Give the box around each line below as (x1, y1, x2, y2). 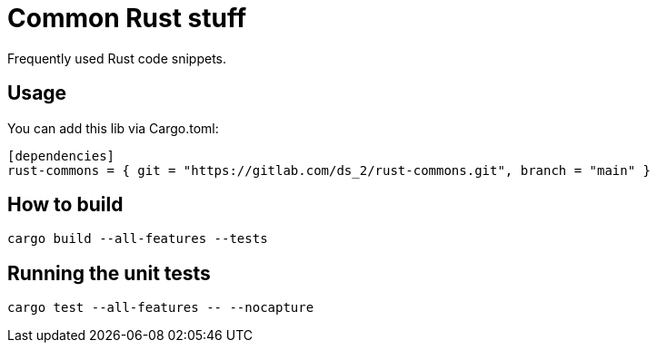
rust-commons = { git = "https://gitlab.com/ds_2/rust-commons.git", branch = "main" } (7, 162, 652, 178)
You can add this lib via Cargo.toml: (7, 120, 219, 136)
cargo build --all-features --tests (7, 231, 268, 247)
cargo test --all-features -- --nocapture (7, 300, 314, 316)
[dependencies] (7, 148, 115, 163)
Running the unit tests (7, 261, 211, 285)
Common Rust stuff (7, 3, 247, 34)
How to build (7, 193, 124, 217)
